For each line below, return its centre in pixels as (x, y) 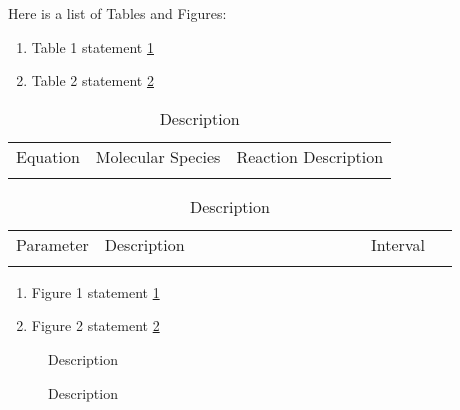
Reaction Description (310, 156)
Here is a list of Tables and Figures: (117, 13)
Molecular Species (158, 156)
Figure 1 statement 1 (95, 291)
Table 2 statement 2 (92, 80)
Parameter (52, 244)
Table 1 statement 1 (92, 46)
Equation (48, 156)
